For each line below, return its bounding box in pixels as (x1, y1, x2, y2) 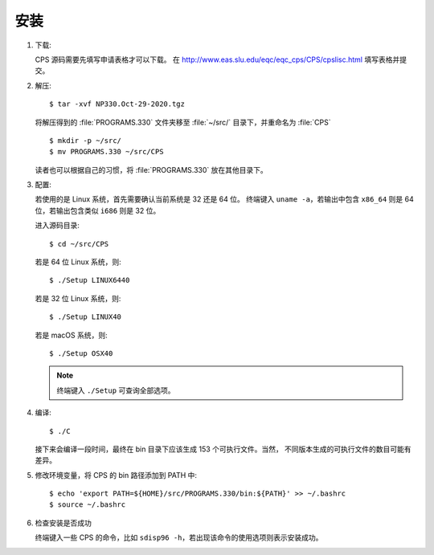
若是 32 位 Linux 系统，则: (35, 293, 121, 303)
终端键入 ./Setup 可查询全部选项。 (56, 386, 175, 395)
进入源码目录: (35, 221, 80, 231)
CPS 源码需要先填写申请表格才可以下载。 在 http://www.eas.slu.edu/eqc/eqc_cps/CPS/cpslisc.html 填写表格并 (35, 55, 400, 64)
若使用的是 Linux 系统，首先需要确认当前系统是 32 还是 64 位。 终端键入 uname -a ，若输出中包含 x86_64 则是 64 (35, 194, 414, 204)
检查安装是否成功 (35, 518, 92, 528)
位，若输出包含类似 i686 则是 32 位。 (35, 206, 161, 215)
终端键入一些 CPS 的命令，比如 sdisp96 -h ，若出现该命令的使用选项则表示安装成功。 (35, 533, 323, 542)
